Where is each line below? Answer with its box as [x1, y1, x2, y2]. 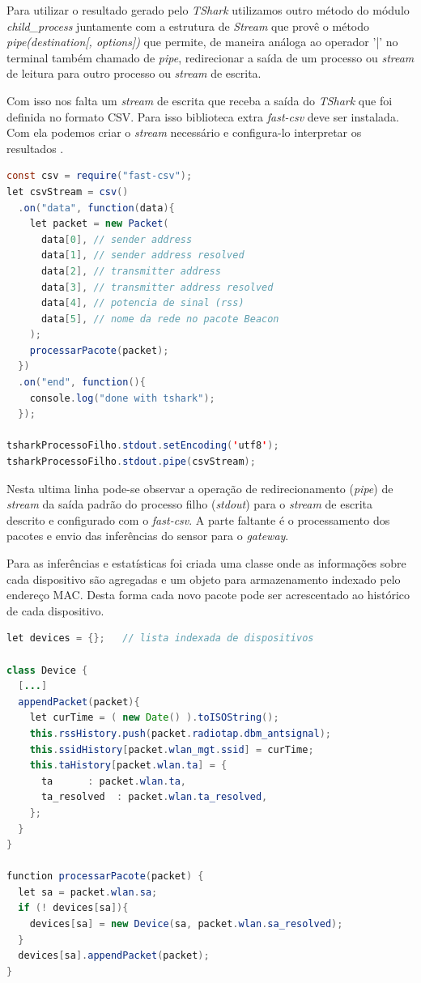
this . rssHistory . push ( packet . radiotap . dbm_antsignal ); [29, 727, 332, 739]
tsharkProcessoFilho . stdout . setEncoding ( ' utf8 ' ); [6, 440, 279, 452]
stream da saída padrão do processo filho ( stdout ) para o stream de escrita [6, 496, 372, 513]
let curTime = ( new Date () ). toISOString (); [29, 712, 279, 724]
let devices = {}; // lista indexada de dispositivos [6, 632, 314, 645]
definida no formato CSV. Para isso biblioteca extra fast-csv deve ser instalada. [6, 108, 399, 125]
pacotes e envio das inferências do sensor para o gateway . [6, 527, 289, 544]
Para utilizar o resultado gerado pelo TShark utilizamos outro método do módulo [6, 2, 410, 18]
